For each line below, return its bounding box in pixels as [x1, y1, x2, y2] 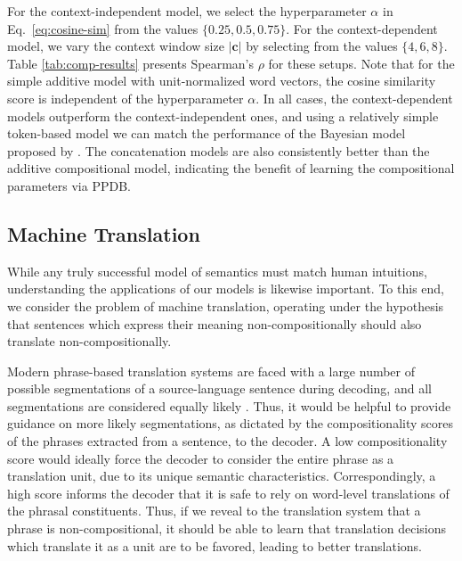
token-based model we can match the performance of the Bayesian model [7, 124, 406, 143]
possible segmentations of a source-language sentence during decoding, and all [7, 379, 432, 398]
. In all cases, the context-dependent [255, 88, 453, 107]
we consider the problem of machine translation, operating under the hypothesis [7, 296, 444, 315]
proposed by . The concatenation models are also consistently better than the [7, 141, 430, 160]
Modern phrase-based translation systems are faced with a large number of [7, 361, 416, 380]
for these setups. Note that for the [268, 54, 455, 72]
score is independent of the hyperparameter [7, 88, 244, 107]
